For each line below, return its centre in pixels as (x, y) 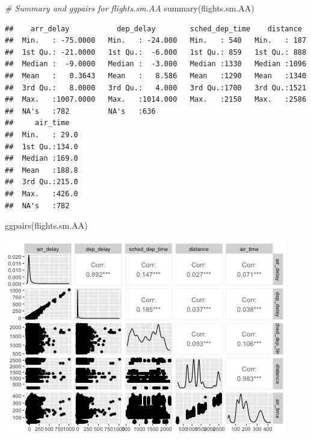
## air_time (37, 123)
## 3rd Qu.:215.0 (42, 182)
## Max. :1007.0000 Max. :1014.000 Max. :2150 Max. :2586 (156, 100)
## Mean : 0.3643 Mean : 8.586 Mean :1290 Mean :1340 (156, 76)
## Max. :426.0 (42, 194)
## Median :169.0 (42, 159)
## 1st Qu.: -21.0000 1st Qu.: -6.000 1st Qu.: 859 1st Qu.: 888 (156, 52)
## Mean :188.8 (42, 170)
